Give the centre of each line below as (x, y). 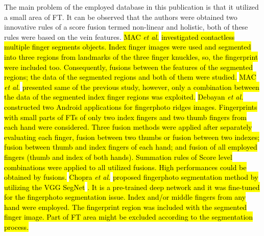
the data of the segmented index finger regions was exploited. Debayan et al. (124, 97)
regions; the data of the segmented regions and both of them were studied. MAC (130, 77)
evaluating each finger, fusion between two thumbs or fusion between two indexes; (132, 137)
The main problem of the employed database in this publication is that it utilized (131, 7)
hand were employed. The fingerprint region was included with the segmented (126, 207)
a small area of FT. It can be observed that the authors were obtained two (121, 17)
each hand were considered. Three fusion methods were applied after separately (128, 127)
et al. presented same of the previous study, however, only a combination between (132, 87)
